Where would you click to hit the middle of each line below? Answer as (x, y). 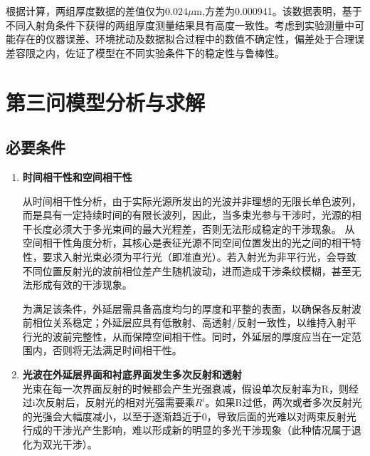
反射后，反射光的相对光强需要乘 (120, 402)
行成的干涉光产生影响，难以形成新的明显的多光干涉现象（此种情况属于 (187, 430)
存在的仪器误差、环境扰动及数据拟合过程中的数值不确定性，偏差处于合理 (185, 39)
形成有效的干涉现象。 (82, 285)
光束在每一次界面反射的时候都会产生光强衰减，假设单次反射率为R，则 (186, 388)
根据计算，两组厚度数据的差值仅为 (85, 11)
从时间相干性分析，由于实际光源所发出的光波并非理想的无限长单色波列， (192, 201)
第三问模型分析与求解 (106, 102)
